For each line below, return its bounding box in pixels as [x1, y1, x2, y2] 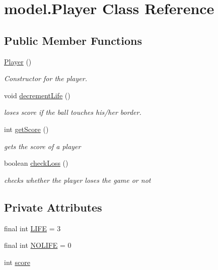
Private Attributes [4, 199, 102, 215]
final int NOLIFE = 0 [4, 240, 71, 250]
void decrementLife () [4, 90, 70, 100]
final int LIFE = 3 [4, 223, 61, 233]
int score [4, 256, 30, 267]
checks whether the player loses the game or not [4, 174, 151, 185]
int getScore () [4, 123, 49, 134]
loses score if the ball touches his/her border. [4, 107, 141, 117]
